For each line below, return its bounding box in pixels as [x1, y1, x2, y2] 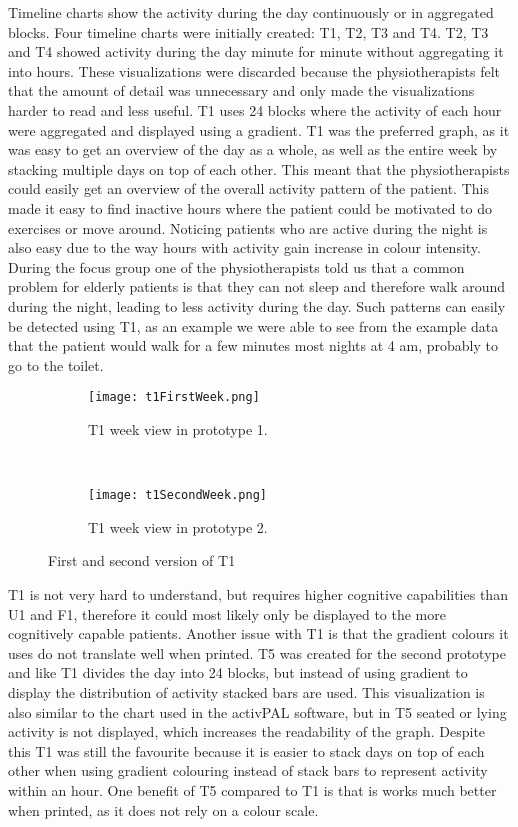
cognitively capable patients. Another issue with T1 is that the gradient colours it [8, 623, 509, 644]
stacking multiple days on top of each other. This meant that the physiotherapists [8, 158, 510, 179]
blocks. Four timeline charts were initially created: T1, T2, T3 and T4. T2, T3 [8, 21, 489, 42]
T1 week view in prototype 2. [88, 516, 268, 537]
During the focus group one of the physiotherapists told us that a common [8, 256, 465, 277]
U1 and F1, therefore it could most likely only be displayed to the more [8, 603, 446, 624]
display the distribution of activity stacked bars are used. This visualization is [8, 681, 485, 702]
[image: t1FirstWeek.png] [88, 390, 260, 405]
